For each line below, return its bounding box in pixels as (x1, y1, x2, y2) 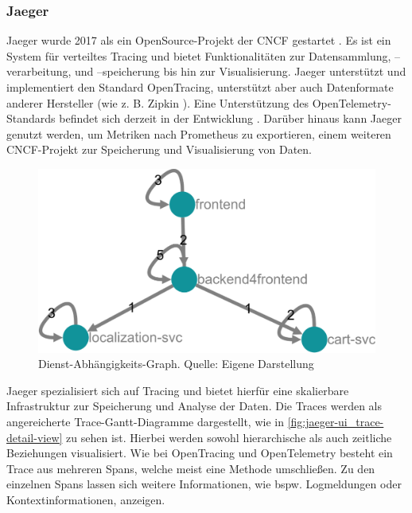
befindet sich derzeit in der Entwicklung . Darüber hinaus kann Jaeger (59, 110, 402, 127)
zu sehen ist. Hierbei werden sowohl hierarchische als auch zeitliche (66, 429, 392, 445)
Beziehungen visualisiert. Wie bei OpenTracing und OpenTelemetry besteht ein (6, 444, 393, 461)
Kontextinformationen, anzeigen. (6, 491, 165, 507)
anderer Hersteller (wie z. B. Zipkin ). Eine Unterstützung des (6, 94, 309, 111)
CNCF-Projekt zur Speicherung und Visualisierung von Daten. (6, 141, 313, 158)
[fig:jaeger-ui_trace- (287, 413, 384, 429)
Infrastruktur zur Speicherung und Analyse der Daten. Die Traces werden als (6, 397, 382, 414)
